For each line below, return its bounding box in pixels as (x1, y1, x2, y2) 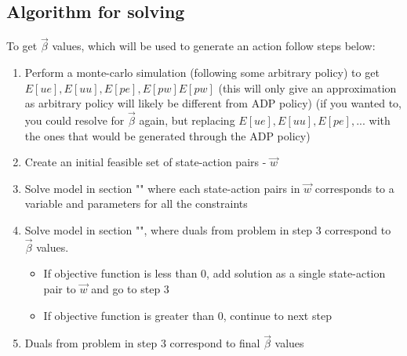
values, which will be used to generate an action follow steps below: (52, 38, 376, 54)
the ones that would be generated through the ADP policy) (24, 127, 311, 143)
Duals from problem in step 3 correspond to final (24, 335, 260, 351)
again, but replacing (139, 112, 235, 129)
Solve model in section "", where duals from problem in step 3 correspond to (24, 221, 391, 238)
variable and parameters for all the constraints (24, 195, 248, 212)
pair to (43, 280, 76, 296)
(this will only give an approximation (218, 79, 397, 96)
